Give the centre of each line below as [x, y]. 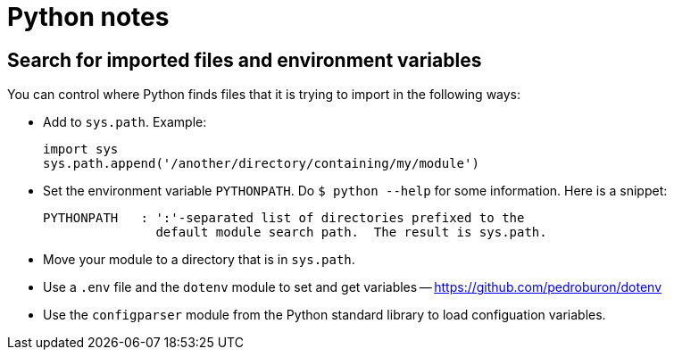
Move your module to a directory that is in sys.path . [199, 260]
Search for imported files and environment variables [245, 60]
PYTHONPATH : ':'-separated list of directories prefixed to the [284, 218]
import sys [81, 149]
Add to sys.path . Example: [125, 122]
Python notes [88, 17]
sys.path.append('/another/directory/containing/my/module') [261, 164]
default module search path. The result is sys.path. [351, 232]
